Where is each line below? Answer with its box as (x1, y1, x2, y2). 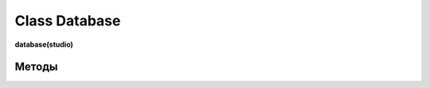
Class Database (14, 12, 121, 29)
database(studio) (14, 40, 73, 49)
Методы (14, 60, 58, 74)
